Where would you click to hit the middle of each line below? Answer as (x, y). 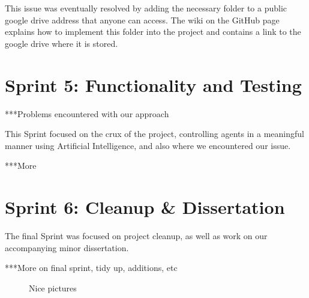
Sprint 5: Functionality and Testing (153, 84)
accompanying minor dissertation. (67, 247)
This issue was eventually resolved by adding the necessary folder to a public (146, 8)
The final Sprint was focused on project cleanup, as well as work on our (136, 236)
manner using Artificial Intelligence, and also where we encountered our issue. (148, 145)
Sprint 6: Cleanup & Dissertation (145, 207)
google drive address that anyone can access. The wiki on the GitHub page (142, 20)
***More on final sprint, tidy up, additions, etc (91, 268)
